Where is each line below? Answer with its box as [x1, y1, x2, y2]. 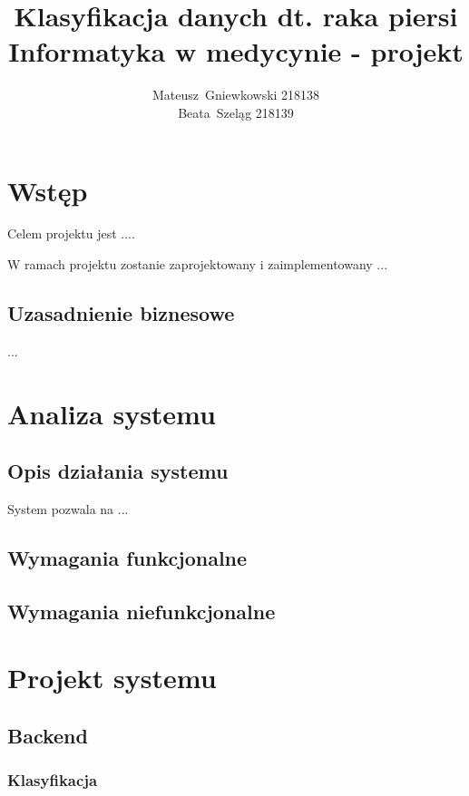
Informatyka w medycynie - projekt [8, 33, 464, 70]
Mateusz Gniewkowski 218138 [151, 85, 320, 104]
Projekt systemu [7, 659, 217, 696]
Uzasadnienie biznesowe [7, 299, 235, 327]
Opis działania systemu [7, 457, 229, 485]
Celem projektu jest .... [7, 224, 135, 243]
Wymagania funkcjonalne [7, 543, 248, 571]
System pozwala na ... [7, 500, 129, 518]
